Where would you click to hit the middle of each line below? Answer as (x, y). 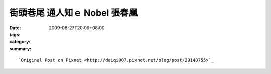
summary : (20, 49)
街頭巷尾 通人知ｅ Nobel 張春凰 (74, 13)
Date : (15, 28)
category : (20, 42)
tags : (15, 34)
